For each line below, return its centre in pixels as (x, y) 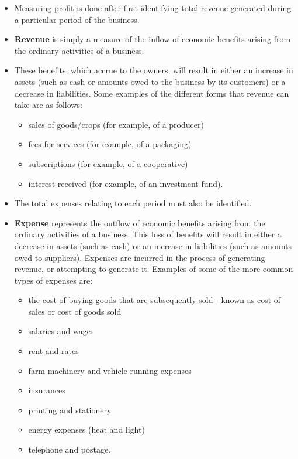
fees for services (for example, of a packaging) (110, 144)
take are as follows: (48, 105)
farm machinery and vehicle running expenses (110, 370)
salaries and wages (61, 331)
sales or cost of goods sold (75, 311)
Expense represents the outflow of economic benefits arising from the (140, 222)
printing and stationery (70, 409)
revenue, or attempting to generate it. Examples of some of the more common (154, 269)
